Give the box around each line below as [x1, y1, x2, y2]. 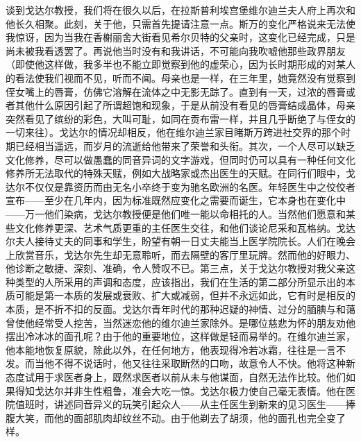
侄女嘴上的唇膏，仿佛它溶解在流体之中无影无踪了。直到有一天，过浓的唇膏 [6, 84, 346, 99]
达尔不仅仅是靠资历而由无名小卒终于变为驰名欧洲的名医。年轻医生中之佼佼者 [6, 179, 355, 194]
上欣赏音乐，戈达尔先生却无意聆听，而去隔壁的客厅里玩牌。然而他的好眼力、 [6, 247, 355, 262]
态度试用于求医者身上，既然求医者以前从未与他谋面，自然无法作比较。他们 [6, 370, 346, 384]
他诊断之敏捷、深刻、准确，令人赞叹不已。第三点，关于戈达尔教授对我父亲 [6, 261, 346, 275]
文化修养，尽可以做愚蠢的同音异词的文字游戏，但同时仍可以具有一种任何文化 [6, 152, 355, 167]
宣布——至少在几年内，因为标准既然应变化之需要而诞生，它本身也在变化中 [6, 193, 346, 207]
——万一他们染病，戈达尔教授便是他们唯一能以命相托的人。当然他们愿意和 [6, 206, 346, 221]
